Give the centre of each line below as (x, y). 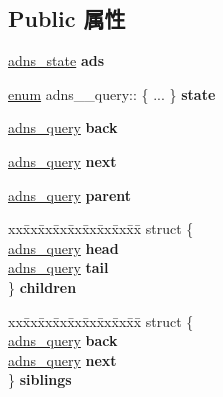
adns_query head (63, 247)
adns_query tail (58, 267)
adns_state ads (56, 60)
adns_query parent (70, 194)
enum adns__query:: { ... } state (112, 93)
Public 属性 (67, 18)
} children (42, 286)
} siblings (40, 379)
